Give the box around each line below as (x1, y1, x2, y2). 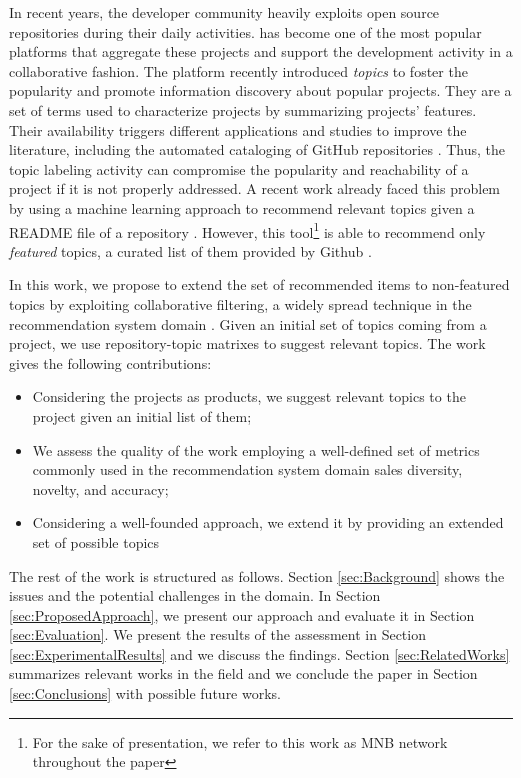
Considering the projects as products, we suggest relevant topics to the (32, 386, 466, 407)
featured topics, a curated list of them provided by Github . (9, 240, 372, 261)
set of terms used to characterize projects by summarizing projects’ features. (9, 99, 477, 120)
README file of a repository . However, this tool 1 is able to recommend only (9, 218, 486, 242)
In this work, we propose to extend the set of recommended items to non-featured (9, 274, 510, 295)
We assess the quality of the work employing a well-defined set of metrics (32, 439, 480, 460)
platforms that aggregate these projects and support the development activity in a (9, 41, 513, 62)
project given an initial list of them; (32, 405, 252, 426)
